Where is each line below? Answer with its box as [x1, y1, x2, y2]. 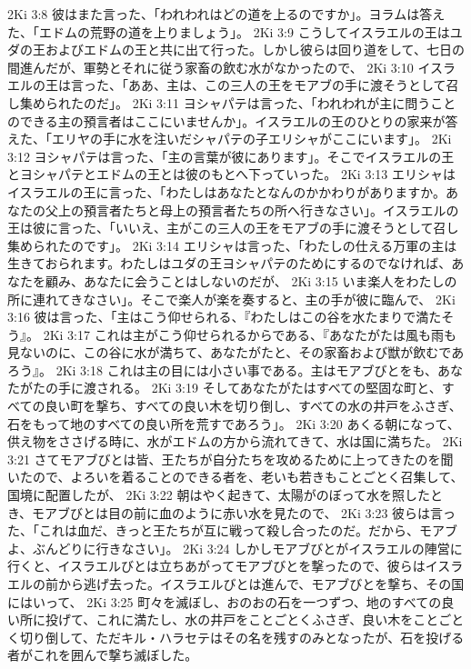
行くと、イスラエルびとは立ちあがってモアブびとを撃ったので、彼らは [7, 556, 426, 575]
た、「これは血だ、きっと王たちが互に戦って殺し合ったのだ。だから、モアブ [7, 521, 457, 540]
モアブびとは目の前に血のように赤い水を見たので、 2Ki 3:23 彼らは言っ [32, 503, 456, 522]
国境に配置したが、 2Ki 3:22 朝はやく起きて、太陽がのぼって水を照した [7, 485, 430, 504]
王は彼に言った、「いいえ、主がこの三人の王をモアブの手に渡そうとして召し [7, 218, 459, 237]
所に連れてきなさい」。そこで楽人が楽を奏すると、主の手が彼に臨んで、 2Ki [7, 289, 456, 308]
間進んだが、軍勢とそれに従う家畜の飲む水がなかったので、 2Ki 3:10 [7, 57, 414, 76]
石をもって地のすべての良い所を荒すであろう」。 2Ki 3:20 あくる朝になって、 [7, 414, 460, 433]
